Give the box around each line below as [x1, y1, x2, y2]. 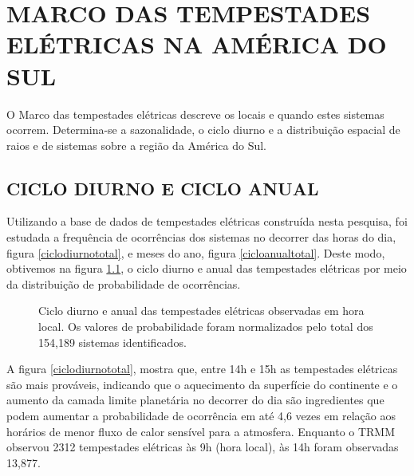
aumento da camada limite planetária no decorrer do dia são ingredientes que [6, 391, 384, 408]
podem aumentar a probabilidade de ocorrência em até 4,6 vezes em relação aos [6, 407, 396, 424]
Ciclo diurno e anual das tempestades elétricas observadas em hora [38, 302, 365, 319]
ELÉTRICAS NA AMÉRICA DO [6, 28, 387, 61]
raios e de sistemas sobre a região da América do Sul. [6, 136, 266, 153]
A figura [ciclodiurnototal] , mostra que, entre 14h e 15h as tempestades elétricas [6, 360, 398, 377]
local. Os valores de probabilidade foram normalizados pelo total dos [38, 318, 373, 335]
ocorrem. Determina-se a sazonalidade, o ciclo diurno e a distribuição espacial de [6, 121, 400, 138]
